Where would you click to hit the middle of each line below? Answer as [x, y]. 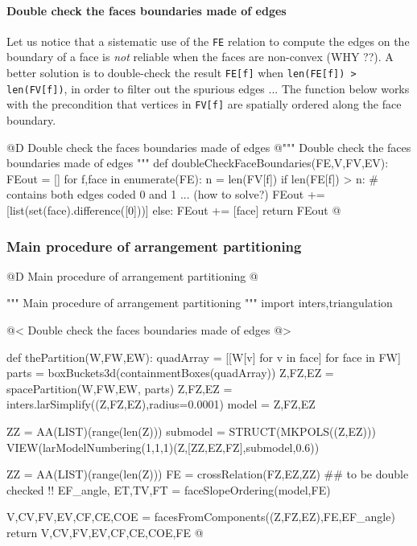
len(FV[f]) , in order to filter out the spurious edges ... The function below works [208, 88]
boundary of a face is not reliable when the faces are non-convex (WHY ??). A [200, 57]
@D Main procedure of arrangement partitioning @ [132, 275]
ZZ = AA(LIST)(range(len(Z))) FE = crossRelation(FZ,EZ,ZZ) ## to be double [208, 474]
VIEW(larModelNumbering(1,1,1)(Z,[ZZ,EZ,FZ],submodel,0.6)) [163, 447]
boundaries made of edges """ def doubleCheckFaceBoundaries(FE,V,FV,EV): [198, 163]
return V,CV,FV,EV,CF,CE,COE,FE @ [105, 532]
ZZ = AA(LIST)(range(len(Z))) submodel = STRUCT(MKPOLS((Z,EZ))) [191, 431]
